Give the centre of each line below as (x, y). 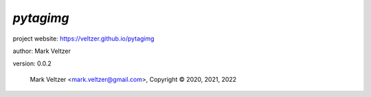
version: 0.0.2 (32, 64)
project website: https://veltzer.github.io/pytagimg (83, 39)
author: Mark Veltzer (42, 51)
